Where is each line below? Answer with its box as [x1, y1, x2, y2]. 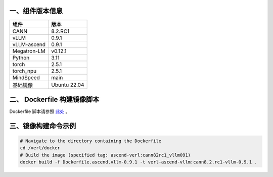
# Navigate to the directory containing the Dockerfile [20, 138, 162, 144]
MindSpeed [12, 74, 40, 81]
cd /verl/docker [20, 145, 61, 151]
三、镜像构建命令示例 [9, 122, 76, 130]
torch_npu [12, 67, 37, 74]
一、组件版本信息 [9, 7, 63, 15]
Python [12, 54, 30, 61]
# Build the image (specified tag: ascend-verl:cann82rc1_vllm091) [20, 152, 191, 158]
